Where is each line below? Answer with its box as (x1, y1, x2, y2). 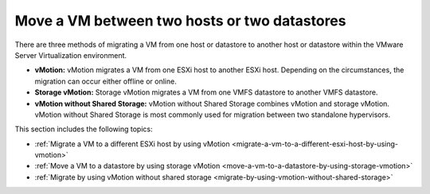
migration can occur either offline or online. (34, 76, 177, 86)
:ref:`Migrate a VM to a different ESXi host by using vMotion (34, 139, 230, 149)
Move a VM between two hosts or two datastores (14, 12, 346, 29)
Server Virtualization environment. (14, 50, 127, 60)
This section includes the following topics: (14, 124, 153, 134)
